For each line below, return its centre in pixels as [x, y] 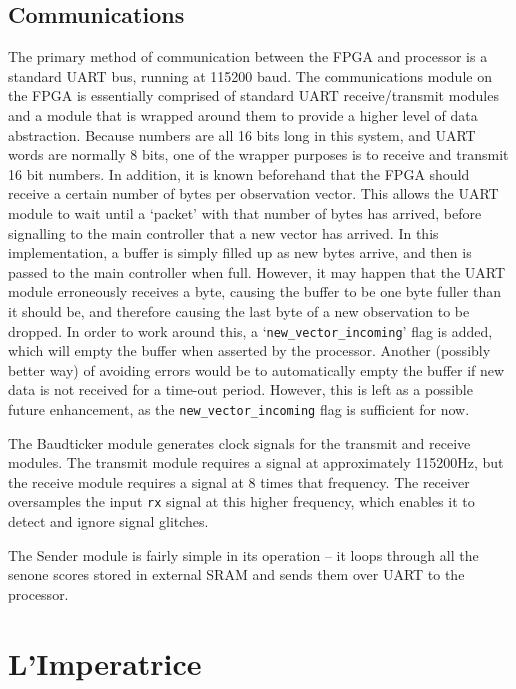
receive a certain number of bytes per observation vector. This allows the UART [253, 193]
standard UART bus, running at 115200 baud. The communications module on [250, 75]
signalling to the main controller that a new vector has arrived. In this [223, 232]
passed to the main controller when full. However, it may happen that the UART [257, 271]
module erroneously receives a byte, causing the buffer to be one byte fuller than [255, 291]
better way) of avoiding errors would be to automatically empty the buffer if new [256, 369]
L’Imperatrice [105, 662]
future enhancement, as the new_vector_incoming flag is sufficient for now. [239, 408]
